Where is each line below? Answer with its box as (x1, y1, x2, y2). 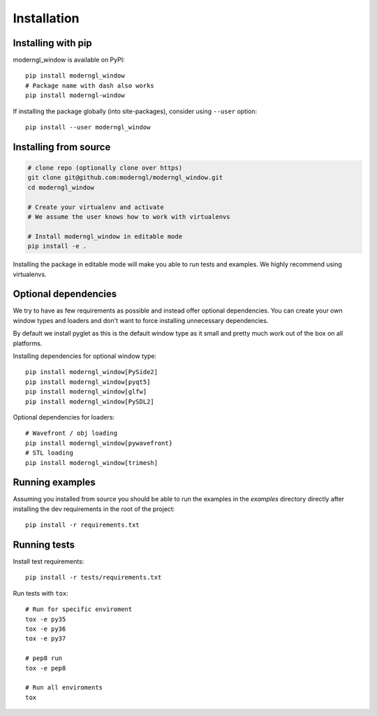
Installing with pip (13, 37, 92, 49)
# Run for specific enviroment (25, 606, 133, 613)
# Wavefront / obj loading (25, 429, 118, 437)
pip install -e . (27, 242, 87, 250)
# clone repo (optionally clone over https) (27, 164, 183, 172)
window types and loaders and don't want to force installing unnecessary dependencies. (13, 316, 269, 324)
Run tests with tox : (13, 589, 69, 597)
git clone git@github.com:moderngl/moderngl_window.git (27, 173, 223, 182)
